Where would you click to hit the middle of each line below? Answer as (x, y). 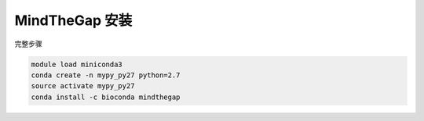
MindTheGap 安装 (73, 20)
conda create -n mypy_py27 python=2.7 (106, 75)
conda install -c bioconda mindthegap (106, 97)
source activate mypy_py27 (83, 86)
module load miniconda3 (77, 64)
